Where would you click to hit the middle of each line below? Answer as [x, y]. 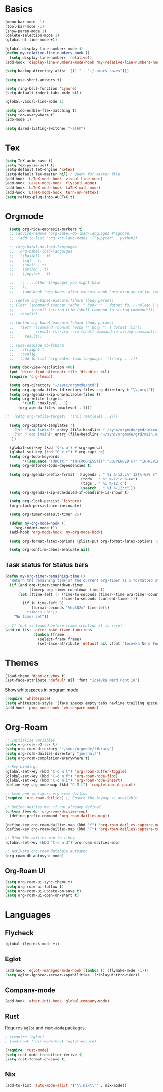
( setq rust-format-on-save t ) [36, 1059]
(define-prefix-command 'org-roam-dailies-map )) [59, 816]
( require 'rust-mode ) [27, 1050]
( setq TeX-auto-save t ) [29, 161]
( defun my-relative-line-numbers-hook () [48, 53]
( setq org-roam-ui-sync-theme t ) [39, 882]
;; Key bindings [21, 767]
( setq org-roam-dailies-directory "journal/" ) [53, 754]
